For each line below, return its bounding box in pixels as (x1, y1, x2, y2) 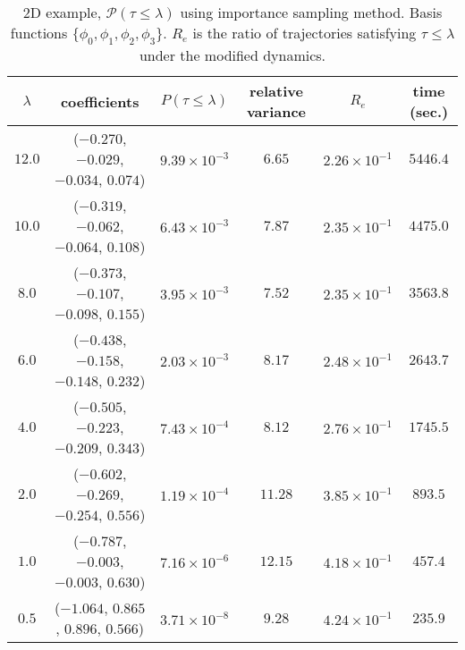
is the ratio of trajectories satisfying (192, 22, 417, 43)
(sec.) (409, 101, 449, 122)
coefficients (60, 90, 139, 112)
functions (10, 22, 68, 43)
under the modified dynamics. (139, 45, 326, 66)
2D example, (22, 2, 102, 22)
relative (249, 80, 303, 102)
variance (246, 101, 307, 122)
